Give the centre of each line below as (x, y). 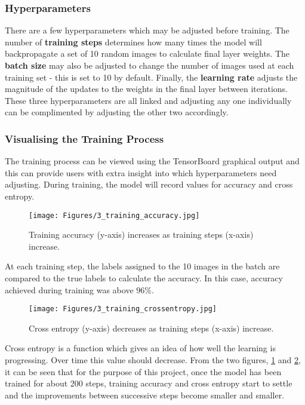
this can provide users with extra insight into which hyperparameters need (141, 172)
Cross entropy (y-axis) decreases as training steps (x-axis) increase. (151, 328)
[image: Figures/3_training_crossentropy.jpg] (123, 309)
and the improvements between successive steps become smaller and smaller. (145, 395)
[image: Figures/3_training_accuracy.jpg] (114, 215)
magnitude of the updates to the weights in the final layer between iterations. (146, 89)
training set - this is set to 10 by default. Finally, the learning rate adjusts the (151, 77)
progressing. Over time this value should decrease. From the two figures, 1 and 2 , (153, 360)
